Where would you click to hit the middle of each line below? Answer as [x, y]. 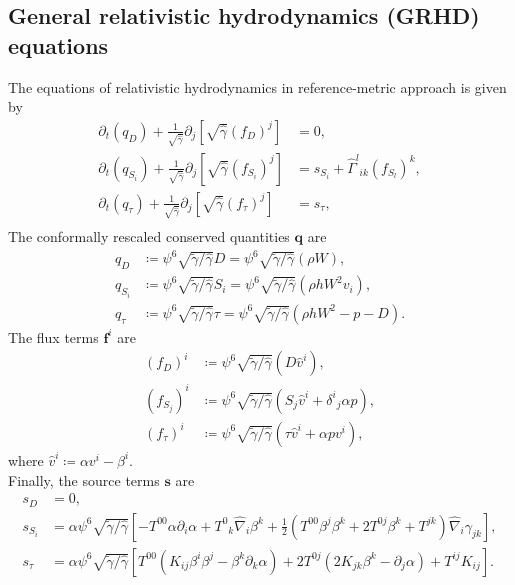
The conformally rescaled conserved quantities [149, 236]
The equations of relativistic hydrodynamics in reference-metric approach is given [257, 86]
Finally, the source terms [84, 479]
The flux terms [53, 336]
